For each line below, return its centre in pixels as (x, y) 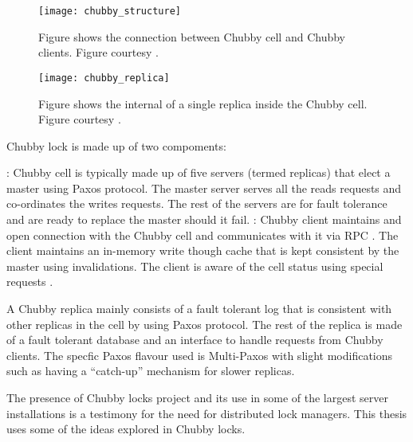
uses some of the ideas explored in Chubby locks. (126, 429)
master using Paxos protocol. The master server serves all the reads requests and (204, 188)
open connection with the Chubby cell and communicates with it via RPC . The (203, 235)
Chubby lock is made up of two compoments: (116, 145)
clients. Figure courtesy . (98, 52)
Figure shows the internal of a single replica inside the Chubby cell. (203, 103)
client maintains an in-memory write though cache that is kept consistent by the (203, 250)
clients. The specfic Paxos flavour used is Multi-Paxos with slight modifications (200, 355)
